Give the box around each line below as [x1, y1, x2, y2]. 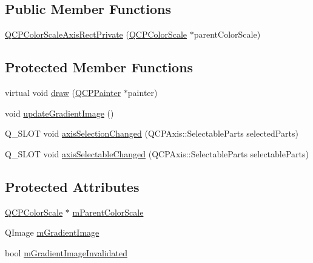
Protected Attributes [5, 177, 140, 196]
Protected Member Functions [5, 58, 194, 77]
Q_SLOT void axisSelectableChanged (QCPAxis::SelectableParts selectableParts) [5, 147, 309, 160]
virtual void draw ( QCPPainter [5, 86, 121, 98]
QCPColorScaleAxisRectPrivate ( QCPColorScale [5, 28, 187, 41]
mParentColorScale [72, 205, 144, 218]
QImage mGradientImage [5, 226, 99, 239]
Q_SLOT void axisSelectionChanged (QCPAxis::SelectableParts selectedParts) [5, 127, 298, 140]
